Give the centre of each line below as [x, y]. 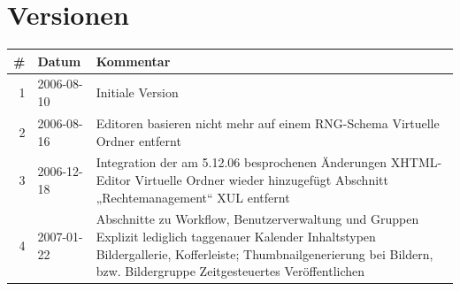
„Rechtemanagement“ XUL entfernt [193, 197]
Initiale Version [137, 92]
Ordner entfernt [138, 140]
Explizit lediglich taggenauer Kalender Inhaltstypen [236, 236]
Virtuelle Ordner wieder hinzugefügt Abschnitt [261, 179]
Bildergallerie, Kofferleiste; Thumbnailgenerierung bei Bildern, [264, 253]
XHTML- [416, 162]
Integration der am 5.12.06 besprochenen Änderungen [241, 162]
